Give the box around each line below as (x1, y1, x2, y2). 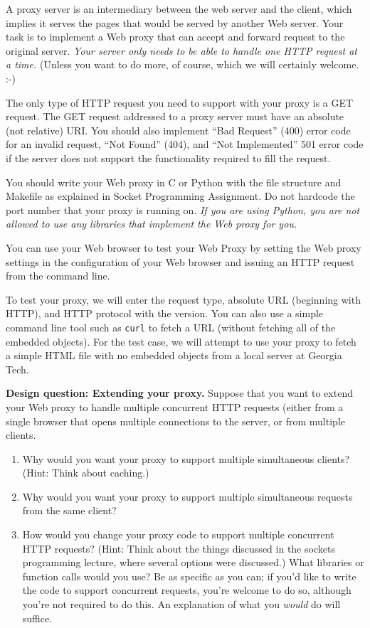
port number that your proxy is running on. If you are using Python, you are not (6, 202, 360, 217)
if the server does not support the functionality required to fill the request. (6, 150, 331, 165)
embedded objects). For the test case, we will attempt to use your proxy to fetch (6, 334, 356, 348)
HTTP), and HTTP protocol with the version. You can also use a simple (6, 306, 324, 321)
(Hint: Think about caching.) (22, 465, 149, 480)
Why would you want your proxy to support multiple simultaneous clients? (22, 451, 350, 466)
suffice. (22, 610, 53, 625)
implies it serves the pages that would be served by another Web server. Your (6, 15, 344, 30)
